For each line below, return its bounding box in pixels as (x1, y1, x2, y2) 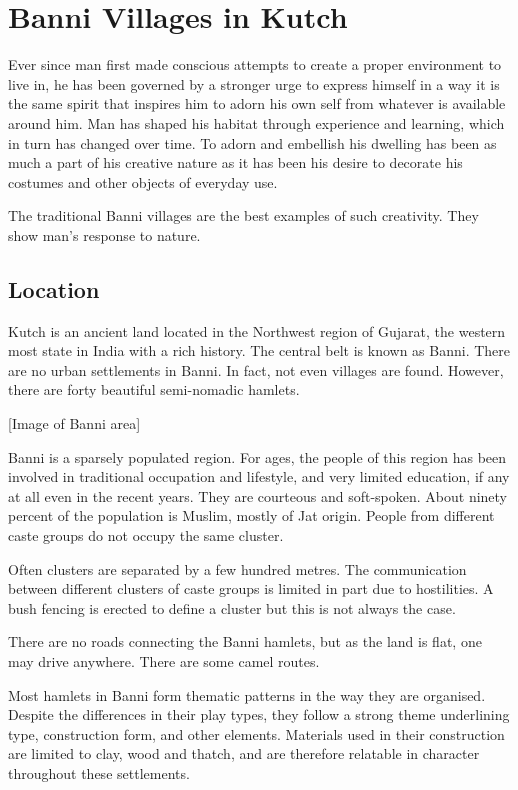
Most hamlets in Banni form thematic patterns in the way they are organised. (8, 684, 486, 705)
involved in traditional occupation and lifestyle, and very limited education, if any (8, 466, 510, 487)
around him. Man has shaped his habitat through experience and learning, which (8, 112, 505, 133)
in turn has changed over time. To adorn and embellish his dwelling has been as (8, 132, 497, 153)
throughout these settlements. (8, 762, 190, 783)
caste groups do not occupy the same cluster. (8, 525, 284, 546)
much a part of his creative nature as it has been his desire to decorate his (8, 152, 463, 173)
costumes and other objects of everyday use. (8, 171, 278, 192)
